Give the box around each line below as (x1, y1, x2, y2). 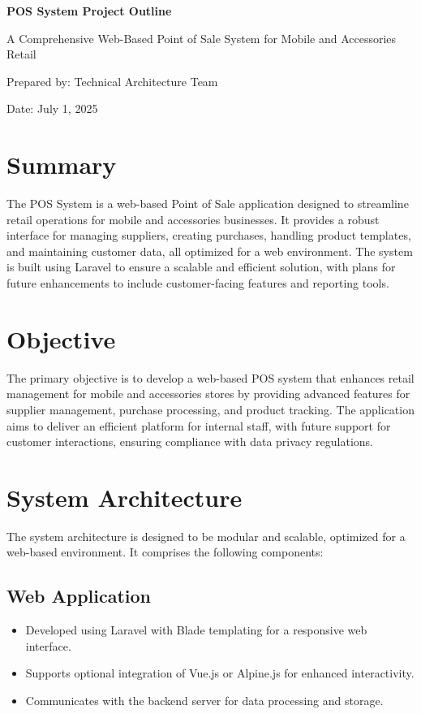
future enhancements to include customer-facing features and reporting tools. (6, 275, 389, 292)
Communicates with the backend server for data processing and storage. (25, 692, 384, 709)
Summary (6, 148, 117, 181)
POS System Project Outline (6, 2, 172, 19)
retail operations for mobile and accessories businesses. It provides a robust (6, 210, 380, 227)
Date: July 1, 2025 (6, 100, 98, 117)
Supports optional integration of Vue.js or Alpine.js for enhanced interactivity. (25, 664, 415, 682)
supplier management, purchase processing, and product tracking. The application (6, 400, 415, 418)
